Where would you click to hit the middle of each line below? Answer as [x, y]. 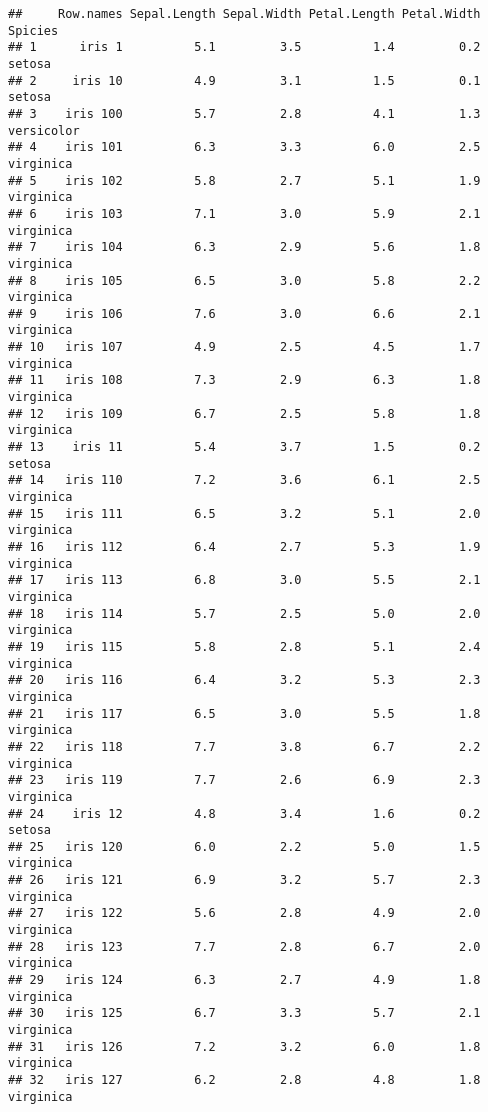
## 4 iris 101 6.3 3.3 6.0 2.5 [244, 147]
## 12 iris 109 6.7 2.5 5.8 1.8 [244, 413]
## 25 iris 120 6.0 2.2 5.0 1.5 [244, 846]
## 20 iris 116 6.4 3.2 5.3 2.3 [244, 680]
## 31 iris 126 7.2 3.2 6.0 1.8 [244, 1046]
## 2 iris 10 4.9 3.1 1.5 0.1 [244, 80]
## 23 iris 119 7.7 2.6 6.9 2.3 [244, 780]
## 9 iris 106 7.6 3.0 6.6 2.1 [244, 313]
